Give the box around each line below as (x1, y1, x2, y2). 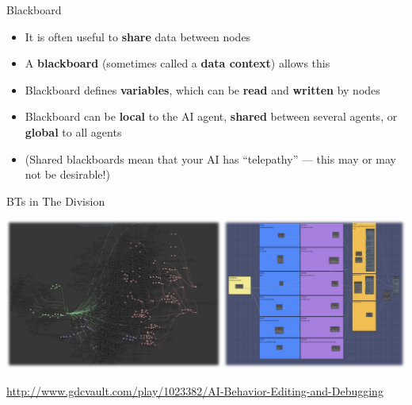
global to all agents (25, 123, 122, 140)
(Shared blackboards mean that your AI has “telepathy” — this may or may (25, 150, 397, 167)
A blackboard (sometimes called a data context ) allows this (25, 55, 330, 71)
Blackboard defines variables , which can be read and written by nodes (25, 81, 380, 98)
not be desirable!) (25, 166, 110, 183)
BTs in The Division (6, 192, 105, 209)
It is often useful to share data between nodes (25, 28, 251, 44)
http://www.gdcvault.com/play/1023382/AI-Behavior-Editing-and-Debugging (6, 382, 383, 399)
